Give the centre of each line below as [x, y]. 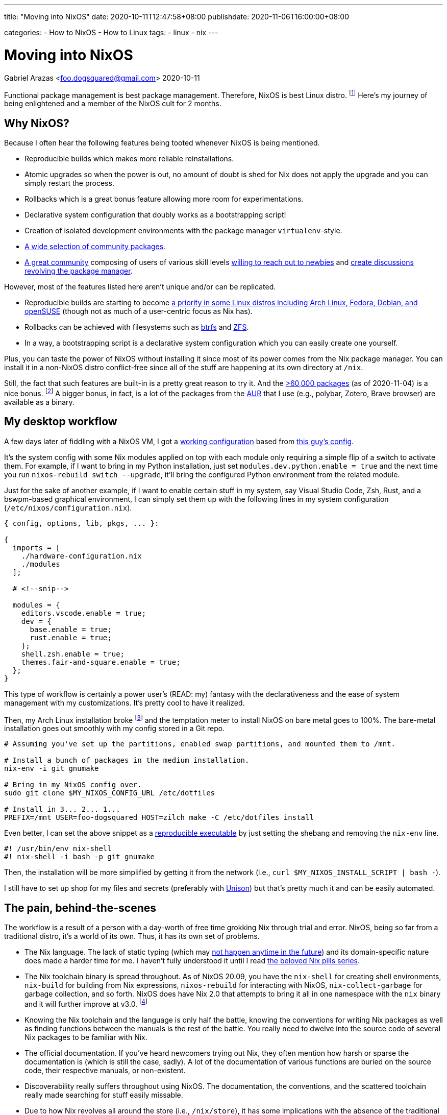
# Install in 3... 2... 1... [62, 809]
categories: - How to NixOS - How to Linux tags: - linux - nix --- [111, 32]
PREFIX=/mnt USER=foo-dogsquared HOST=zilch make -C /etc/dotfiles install [159, 818]
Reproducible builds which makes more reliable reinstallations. [129, 159]
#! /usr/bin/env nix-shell [58, 849]
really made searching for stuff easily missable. [104, 1095]
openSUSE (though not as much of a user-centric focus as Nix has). [139, 311]
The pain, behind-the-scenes [80, 908]
